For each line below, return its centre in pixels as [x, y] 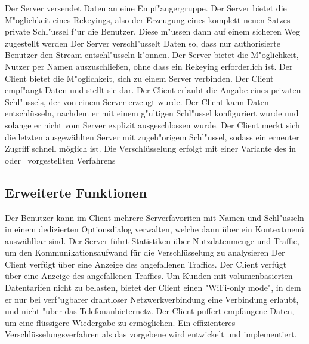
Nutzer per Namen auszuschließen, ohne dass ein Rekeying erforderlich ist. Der [149, 66]
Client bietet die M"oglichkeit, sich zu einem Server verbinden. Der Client [139, 78]
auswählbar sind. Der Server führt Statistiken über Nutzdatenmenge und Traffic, [152, 240]
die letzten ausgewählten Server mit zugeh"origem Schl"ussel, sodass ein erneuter [152, 136]
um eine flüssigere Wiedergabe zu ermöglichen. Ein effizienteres [120, 322]
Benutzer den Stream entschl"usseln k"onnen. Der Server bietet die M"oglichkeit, [152, 55]
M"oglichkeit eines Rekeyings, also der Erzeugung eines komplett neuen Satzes [148, 19]
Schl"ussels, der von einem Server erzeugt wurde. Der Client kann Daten [137, 101]
